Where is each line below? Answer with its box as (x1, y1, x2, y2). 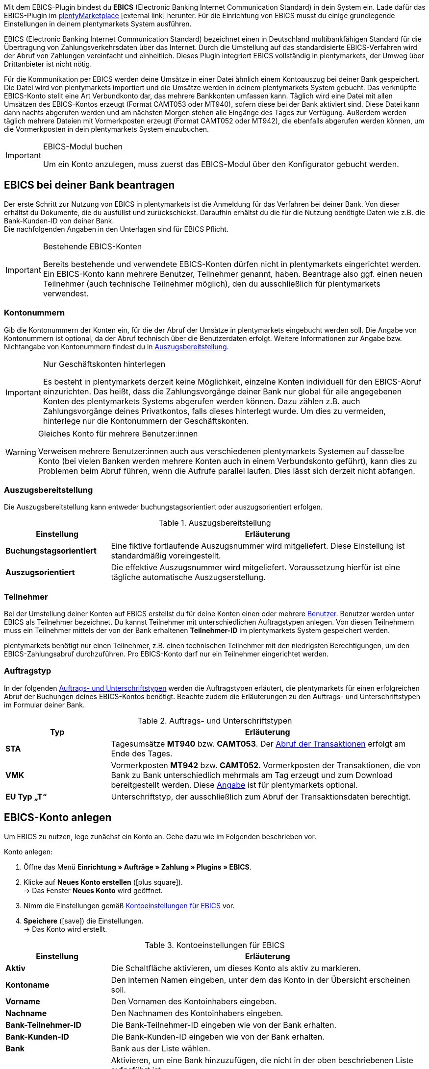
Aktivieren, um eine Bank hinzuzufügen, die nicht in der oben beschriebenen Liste (111, 1055, 413, 1065)
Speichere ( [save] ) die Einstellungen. (24, 916, 144, 925)
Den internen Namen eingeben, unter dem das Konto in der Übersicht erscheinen (111, 974, 410, 985)
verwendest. (43, 288, 89, 298)
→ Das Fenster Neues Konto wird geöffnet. (24, 886, 163, 895)
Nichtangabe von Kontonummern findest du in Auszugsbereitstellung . (4, 342, 229, 351)
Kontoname (5, 979, 50, 990)
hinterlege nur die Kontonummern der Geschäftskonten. (43, 415, 249, 426)
